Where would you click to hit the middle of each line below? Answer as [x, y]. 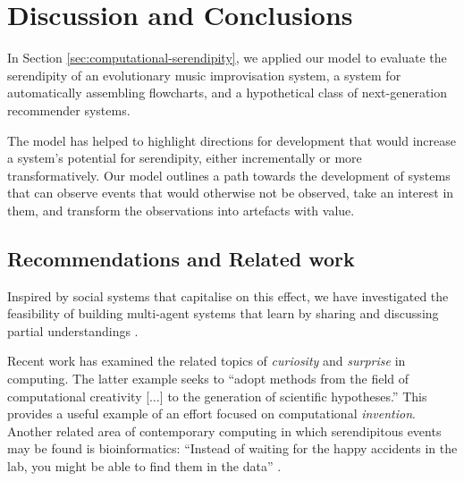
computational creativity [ [79, 396]
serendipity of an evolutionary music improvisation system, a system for [204, 75]
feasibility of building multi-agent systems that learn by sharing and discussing [223, 313]
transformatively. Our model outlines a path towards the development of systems [229, 175]
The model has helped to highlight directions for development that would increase [232, 140]
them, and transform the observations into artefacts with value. [181, 210]
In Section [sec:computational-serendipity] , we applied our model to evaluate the [227, 58]
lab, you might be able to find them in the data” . [144, 466]
